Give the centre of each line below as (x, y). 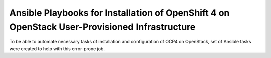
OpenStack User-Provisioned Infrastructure (102, 27)
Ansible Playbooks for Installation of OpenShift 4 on (119, 13)
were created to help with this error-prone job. (57, 49)
